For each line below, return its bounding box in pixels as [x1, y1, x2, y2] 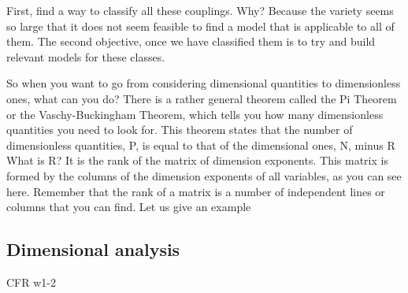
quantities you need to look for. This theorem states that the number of [6, 121, 353, 138]
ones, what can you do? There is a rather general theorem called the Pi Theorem [6, 90, 397, 106]
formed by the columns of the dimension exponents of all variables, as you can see [6, 167, 402, 184]
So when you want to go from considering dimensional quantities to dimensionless [6, 75, 401, 91]
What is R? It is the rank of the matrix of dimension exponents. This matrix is [6, 152, 388, 169]
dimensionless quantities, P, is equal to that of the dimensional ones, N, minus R [6, 136, 395, 153]
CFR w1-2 [6, 273, 56, 290]
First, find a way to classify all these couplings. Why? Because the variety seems [6, 2, 394, 18]
